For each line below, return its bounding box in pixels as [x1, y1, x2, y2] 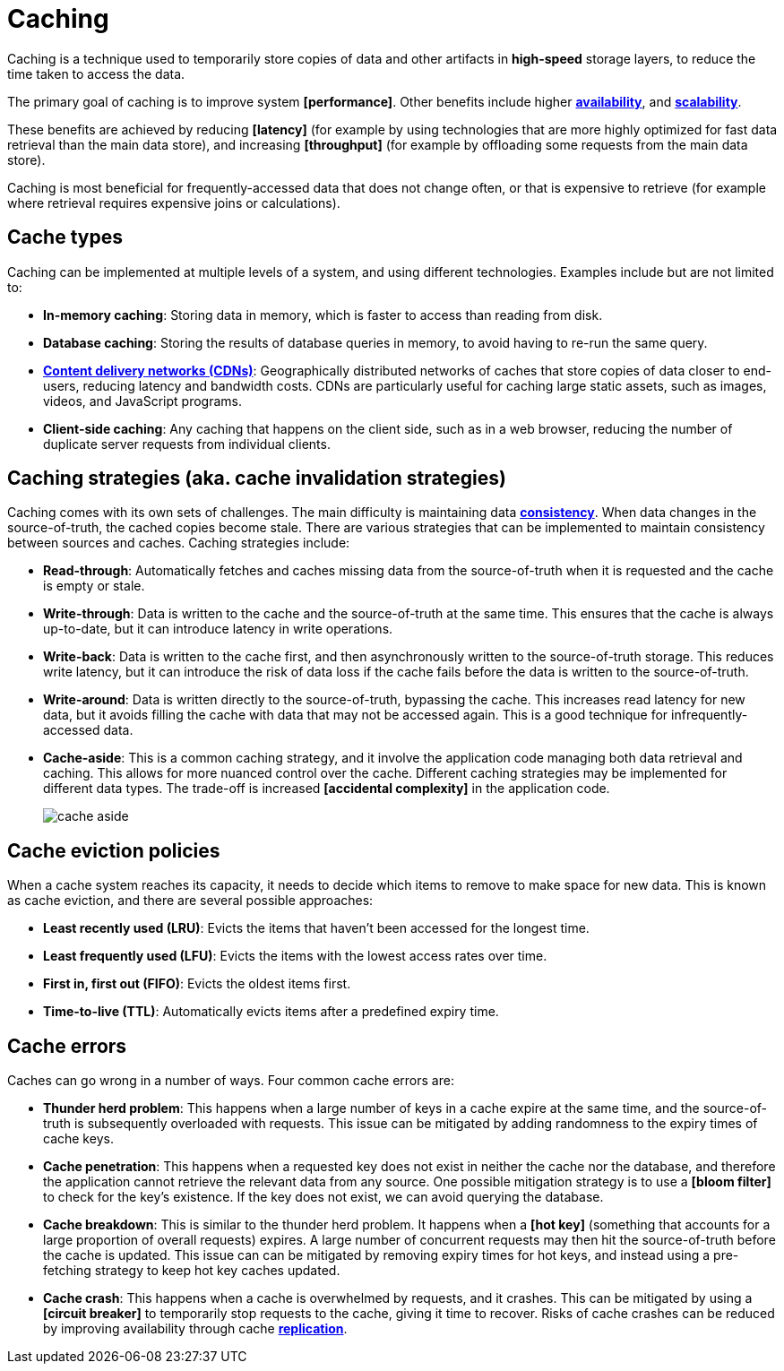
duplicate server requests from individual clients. [43, 435, 331, 452]
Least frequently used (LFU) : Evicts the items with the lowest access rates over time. [43, 948, 547, 964]
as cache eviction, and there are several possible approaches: [7, 892, 374, 909]
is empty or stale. [43, 578, 145, 594]
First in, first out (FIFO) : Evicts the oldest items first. [43, 976, 351, 992]
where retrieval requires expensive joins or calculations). [7, 194, 340, 211]
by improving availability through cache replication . [43, 1321, 348, 1337]
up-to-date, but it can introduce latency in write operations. [43, 621, 393, 637]
